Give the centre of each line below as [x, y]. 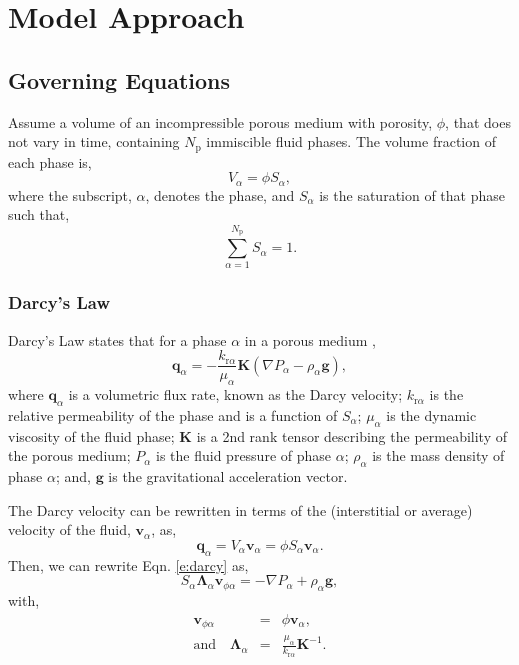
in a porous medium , [310, 339]
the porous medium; [69, 455]
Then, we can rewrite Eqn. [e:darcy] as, [128, 564]
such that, [39, 214]
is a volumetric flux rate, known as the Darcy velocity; [235, 394]
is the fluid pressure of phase [244, 455]
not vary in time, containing [94, 141]
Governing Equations [119, 79]
